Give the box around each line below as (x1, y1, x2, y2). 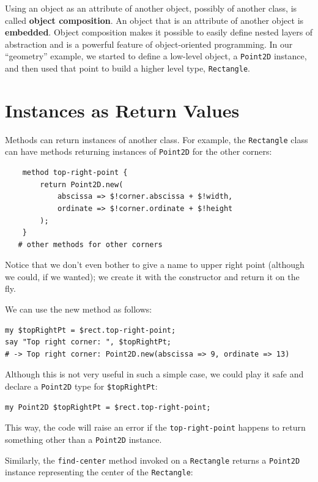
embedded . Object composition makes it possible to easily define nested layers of (5, 26, 313, 39)
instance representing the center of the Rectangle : (5, 465, 193, 478)
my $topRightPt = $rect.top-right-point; (5, 325, 176, 335)
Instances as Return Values (5, 97, 240, 122)
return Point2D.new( (40, 180, 124, 189)
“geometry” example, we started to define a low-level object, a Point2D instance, (5, 50, 307, 62)
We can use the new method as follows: (5, 303, 152, 316)
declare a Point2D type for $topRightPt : (5, 380, 158, 393)
